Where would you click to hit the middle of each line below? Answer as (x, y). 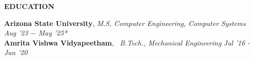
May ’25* (53, 33)
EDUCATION (29, 6)
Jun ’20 (16, 52)
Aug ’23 (16, 33)
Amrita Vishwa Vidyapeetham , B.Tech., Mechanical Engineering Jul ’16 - (127, 42)
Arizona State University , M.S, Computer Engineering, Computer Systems (125, 23)
